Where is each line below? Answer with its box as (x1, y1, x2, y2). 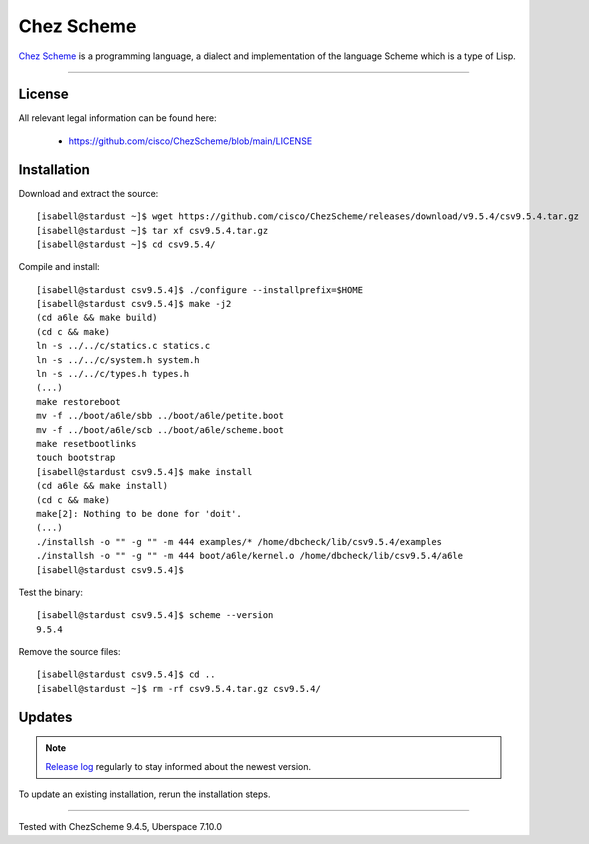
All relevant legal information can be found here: (18, 112, 217, 124)
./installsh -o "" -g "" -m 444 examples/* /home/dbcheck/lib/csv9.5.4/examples (36, 536, 443, 547)
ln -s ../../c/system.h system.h (36, 354, 200, 365)
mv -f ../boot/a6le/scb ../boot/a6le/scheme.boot (36, 424, 285, 435)
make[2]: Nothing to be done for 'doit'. (36, 508, 242, 519)
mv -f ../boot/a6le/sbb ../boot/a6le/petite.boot (36, 410, 285, 422)
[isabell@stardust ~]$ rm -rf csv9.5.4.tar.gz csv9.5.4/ (36, 683, 322, 694)
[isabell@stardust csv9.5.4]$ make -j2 (36, 298, 232, 310)
